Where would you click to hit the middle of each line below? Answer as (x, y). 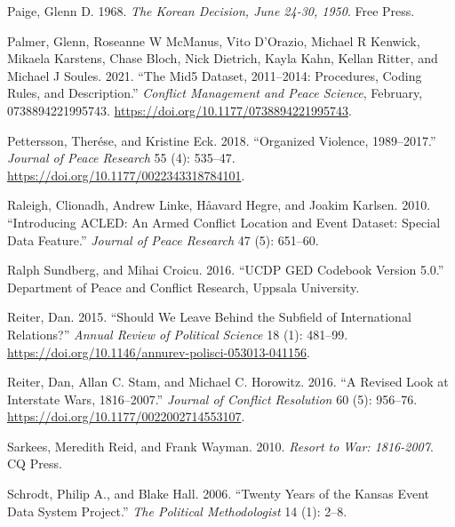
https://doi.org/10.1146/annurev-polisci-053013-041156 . (159, 351)
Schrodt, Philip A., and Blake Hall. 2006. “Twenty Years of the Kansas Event (218, 494)
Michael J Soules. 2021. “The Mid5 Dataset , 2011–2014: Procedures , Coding (215, 75)
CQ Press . (35, 463)
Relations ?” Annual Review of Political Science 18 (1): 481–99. (178, 334)
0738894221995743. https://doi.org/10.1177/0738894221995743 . (180, 110)
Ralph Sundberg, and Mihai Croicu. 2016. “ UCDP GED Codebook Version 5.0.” (226, 270)
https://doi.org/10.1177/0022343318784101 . (126, 175)
